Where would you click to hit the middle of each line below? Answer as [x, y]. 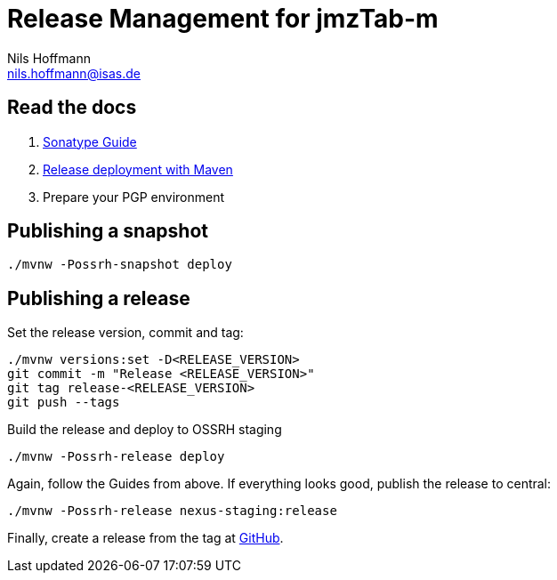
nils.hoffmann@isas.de [74, 73]
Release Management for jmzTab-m [223, 19]
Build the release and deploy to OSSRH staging [145, 430]
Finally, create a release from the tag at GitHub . [145, 538]
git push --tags [64, 403]
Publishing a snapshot [108, 231]
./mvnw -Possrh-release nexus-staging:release [172, 511]
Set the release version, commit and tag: [125, 333]
